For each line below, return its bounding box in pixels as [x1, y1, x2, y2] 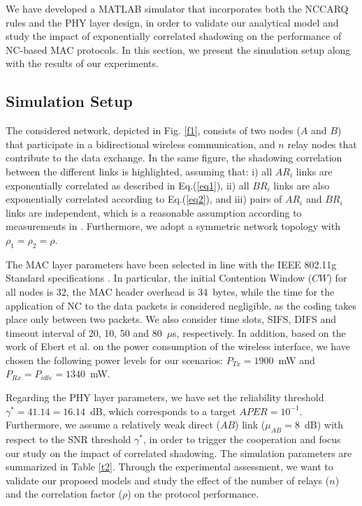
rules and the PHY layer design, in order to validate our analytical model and [6, 15, 339, 29]
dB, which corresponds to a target [90, 403, 236, 418]
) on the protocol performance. [127, 486, 259, 501]
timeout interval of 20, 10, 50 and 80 [6, 325, 162, 340]
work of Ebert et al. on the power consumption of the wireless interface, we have [6, 339, 350, 354]
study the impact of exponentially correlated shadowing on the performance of [6, 29, 342, 43]
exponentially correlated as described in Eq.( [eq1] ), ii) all [6, 178, 249, 192]
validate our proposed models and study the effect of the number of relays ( [6, 472, 330, 487]
